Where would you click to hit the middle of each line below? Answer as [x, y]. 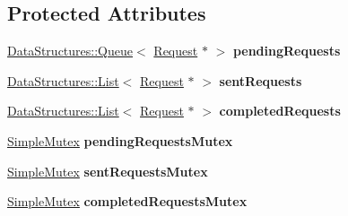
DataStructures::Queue [70, 51]
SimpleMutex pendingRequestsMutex [120, 140]
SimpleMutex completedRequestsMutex [127, 201]
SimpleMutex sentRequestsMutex [108, 171]
